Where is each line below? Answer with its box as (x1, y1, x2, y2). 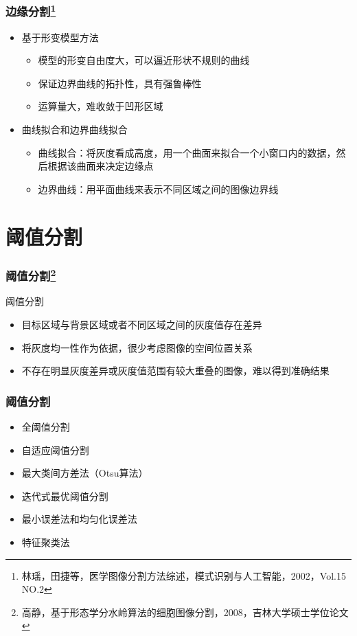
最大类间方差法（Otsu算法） (21, 466, 148, 480)
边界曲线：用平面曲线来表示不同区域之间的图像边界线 (38, 181, 279, 196)
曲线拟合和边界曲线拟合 (21, 122, 128, 137)
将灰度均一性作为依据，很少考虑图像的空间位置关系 (21, 340, 253, 354)
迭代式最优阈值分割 (21, 488, 108, 503)
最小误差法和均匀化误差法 (21, 512, 137, 526)
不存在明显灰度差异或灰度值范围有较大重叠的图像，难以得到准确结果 (21, 363, 330, 378)
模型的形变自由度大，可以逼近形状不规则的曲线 (38, 53, 250, 67)
